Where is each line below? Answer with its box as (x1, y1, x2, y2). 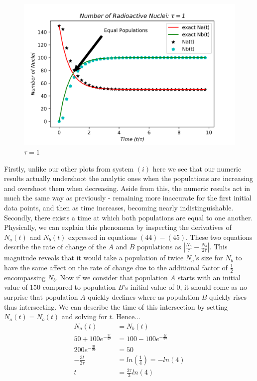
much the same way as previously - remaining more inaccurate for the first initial (4, 192, 252, 203)
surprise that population (4, 291, 78, 302)
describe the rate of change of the (4, 241, 106, 252)
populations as (137, 241, 181, 252)
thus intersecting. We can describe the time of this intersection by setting (4, 301, 228, 312)
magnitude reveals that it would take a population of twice (4, 252, 184, 263)
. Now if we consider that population (56, 272, 168, 282)
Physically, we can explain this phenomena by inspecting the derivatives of (4, 222, 232, 232)
